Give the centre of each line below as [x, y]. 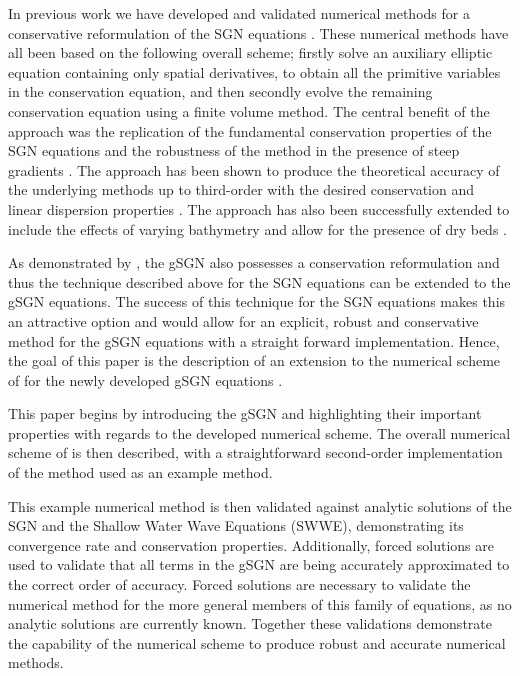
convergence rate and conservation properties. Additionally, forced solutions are [251, 544]
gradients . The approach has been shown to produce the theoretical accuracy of [254, 169]
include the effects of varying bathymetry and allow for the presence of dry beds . [257, 228]
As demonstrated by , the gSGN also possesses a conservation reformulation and [254, 262]
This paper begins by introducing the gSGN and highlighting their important [245, 413]
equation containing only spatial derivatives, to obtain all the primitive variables [254, 71]
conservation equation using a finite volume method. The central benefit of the [249, 110]
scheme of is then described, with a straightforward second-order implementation [255, 452]
